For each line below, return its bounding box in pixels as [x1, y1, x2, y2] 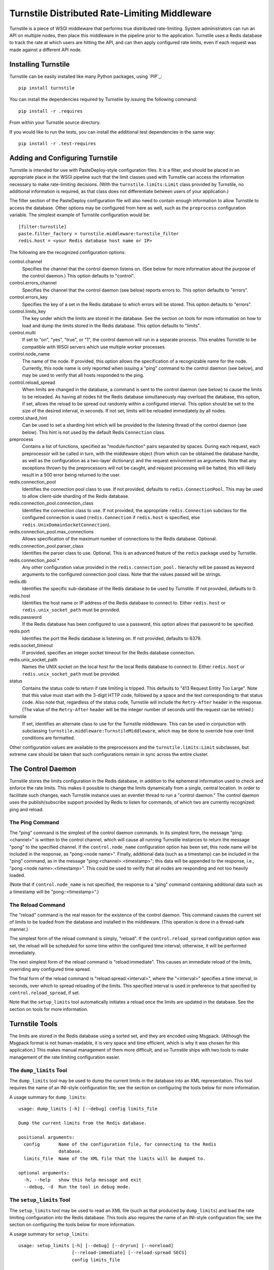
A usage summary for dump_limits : [9, 1094, 87, 1100]
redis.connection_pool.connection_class [9, 500, 94, 506]
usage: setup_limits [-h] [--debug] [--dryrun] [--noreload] [18, 1243, 174, 1249]
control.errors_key [9, 294, 48, 300]
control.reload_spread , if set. [9, 990, 80, 996]
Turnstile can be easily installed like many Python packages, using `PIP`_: [9, 73, 162, 79]
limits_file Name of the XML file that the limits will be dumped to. [23, 1156, 206, 1161]
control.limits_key [9, 308, 46, 314]
